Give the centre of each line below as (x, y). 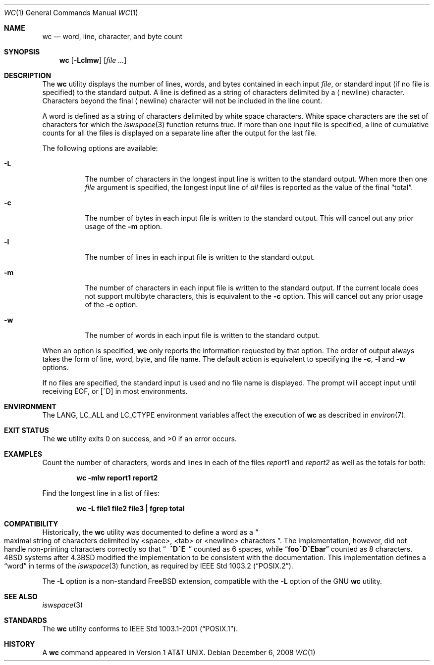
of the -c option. (111, 305)
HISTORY (20, 644)
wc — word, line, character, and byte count (112, 36)
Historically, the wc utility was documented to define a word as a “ (150, 532)
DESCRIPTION (28, 75)
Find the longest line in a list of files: (101, 493)
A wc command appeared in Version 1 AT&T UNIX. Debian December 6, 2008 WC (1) (179, 652)
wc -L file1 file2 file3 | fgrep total (131, 508)
